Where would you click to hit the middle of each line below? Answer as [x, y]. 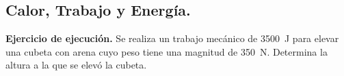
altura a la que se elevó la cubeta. [76, 65]
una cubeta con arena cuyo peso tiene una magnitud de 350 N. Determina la [167, 51]
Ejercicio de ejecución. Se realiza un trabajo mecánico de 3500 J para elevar [172, 38]
